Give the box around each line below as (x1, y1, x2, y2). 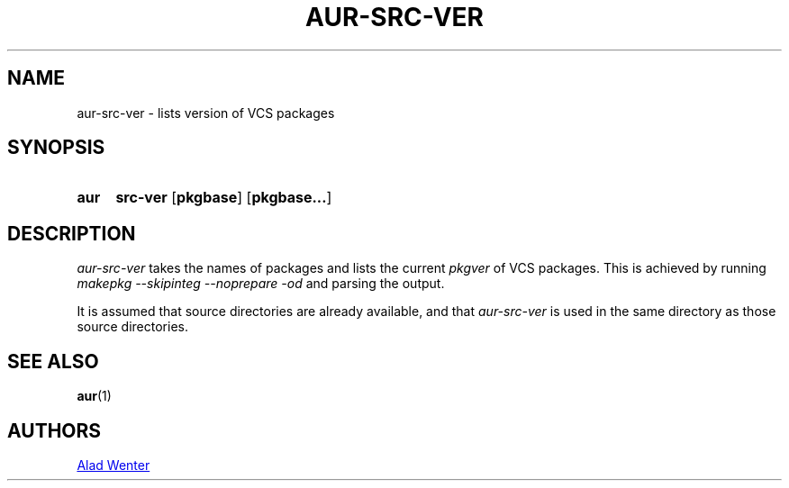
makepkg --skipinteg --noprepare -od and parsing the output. (77, 276, 445, 292)
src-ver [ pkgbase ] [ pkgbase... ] (115, 188, 332, 207)
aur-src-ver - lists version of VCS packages (77, 104, 335, 121)
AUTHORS (7, 419, 102, 442)
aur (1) (77, 388, 112, 404)
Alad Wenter (77, 456, 150, 473)
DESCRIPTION (7, 221, 136, 245)
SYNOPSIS (7, 136, 105, 159)
